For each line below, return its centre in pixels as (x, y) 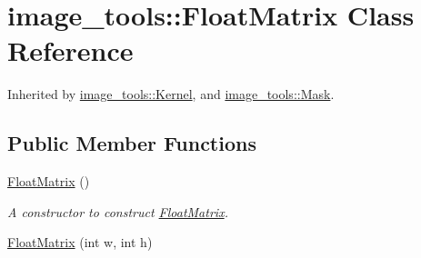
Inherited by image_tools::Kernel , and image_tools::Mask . (171, 94)
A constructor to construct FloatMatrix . (118, 211)
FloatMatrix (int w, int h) (80, 242)
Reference (70, 50)
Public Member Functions (132, 143)
